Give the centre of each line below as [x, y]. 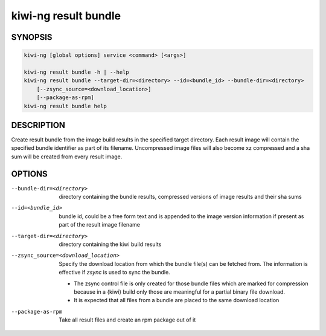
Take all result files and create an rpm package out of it [127, 320]
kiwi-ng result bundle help [65, 106]
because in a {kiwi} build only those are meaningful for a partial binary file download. [179, 292]
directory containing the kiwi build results [110, 244]
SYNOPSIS [32, 37]
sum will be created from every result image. [67, 157]
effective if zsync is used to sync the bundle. [114, 273]
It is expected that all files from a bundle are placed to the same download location [177, 300]
